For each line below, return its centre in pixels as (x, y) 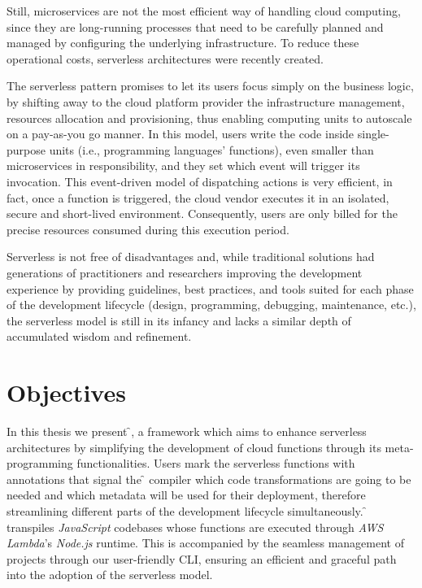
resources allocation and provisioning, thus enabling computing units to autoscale (209, 118)
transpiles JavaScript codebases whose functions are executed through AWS (195, 527)
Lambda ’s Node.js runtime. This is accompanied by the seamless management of (205, 543)
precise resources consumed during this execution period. (148, 229)
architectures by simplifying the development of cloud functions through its (194, 447)
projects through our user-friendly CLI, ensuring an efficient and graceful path (202, 558)
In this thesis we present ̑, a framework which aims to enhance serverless (187, 431)
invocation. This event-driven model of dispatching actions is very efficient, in (200, 181)
